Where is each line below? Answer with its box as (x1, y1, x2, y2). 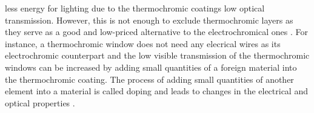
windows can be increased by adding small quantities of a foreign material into (5, 60, 297, 73)
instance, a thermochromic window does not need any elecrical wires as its (5, 37, 281, 50)
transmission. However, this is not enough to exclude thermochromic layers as (5, 13, 293, 26)
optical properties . (5, 96, 75, 109)
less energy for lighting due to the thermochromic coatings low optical (5, 2, 265, 14)
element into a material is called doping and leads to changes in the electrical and (5, 85, 308, 97)
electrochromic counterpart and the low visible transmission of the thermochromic (5, 49, 310, 62)
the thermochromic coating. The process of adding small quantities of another (5, 73, 294, 85)
